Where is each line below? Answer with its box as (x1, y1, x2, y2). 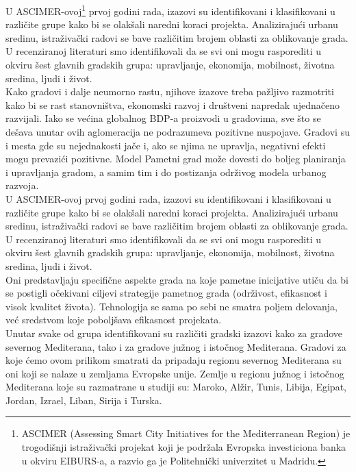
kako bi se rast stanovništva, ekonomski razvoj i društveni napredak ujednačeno (5, 97, 340, 112)
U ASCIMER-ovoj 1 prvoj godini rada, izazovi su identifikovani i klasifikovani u (5, 2, 335, 18)
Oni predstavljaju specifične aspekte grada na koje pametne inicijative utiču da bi (5, 272, 348, 286)
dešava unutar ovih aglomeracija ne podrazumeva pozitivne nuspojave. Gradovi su (5, 125, 350, 138)
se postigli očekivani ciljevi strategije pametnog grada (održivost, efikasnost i (5, 286, 327, 300)
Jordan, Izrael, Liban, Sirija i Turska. (5, 393, 162, 407)
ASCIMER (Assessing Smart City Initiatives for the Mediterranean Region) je (21, 426, 351, 440)
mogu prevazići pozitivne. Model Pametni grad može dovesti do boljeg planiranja (5, 151, 346, 166)
